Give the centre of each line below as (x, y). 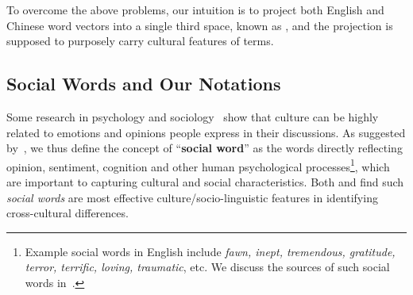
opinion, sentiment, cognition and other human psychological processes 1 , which (198, 165)
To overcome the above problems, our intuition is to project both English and (195, 10)
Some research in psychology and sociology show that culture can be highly (193, 116)
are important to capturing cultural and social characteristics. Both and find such (205, 182)
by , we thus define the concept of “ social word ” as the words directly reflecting (205, 148)
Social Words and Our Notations (144, 84)
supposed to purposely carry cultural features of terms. (140, 41)
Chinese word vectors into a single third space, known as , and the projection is (200, 25)
